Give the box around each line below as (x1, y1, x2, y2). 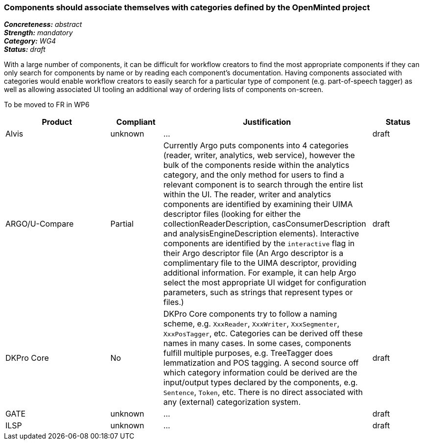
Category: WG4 (4, 37, 56, 46)
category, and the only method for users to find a (163, 170, 344, 180)
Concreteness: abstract (4, 20, 82, 29)
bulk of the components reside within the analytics (163, 160, 350, 170)
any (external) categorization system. (163, 397, 301, 407)
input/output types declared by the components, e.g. (163, 377, 358, 388)
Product (42, 117, 72, 127)
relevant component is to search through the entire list (163, 180, 363, 190)
